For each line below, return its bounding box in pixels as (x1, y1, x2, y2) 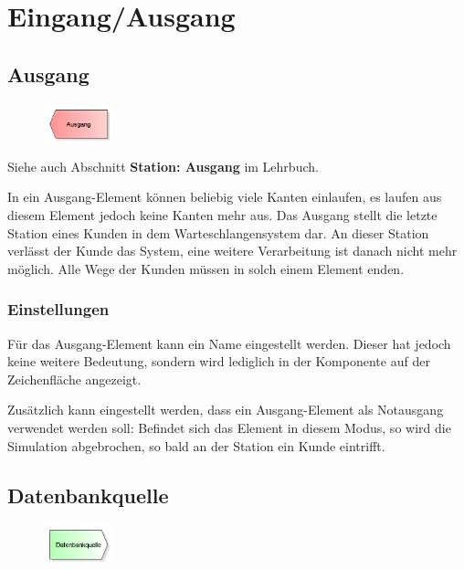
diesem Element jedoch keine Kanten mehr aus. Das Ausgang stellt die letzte (7, 205, 438, 224)
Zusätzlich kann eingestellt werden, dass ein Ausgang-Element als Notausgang (7, 400, 444, 419)
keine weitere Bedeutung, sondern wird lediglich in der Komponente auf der (7, 352, 430, 371)
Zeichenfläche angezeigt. (7, 369, 142, 388)
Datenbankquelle (7, 480, 169, 509)
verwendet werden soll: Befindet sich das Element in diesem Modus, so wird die (7, 417, 451, 437)
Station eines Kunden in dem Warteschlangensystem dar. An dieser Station (7, 223, 429, 242)
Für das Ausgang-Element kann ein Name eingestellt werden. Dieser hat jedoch (7, 333, 451, 353)
